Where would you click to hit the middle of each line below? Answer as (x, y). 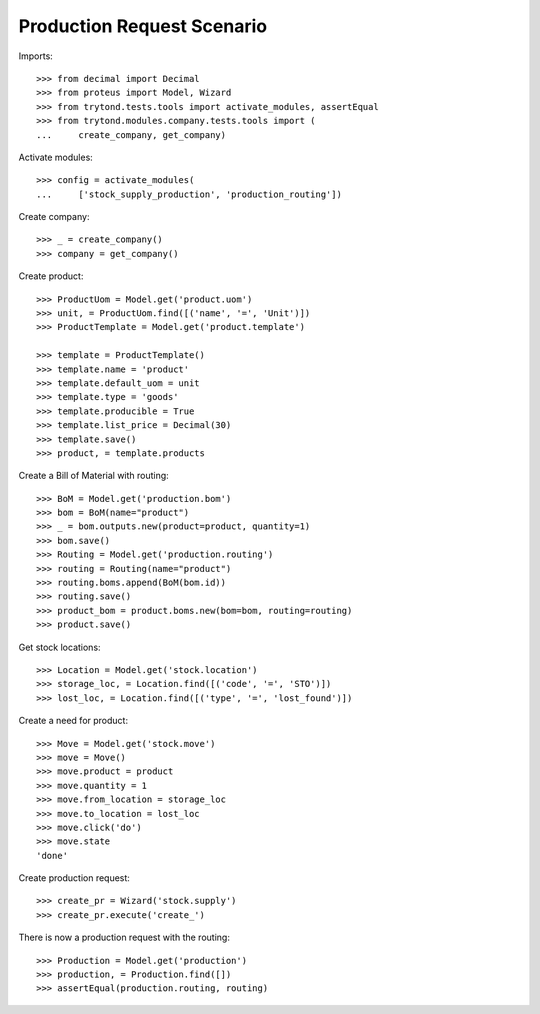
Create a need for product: (73, 721)
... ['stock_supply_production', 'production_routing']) (189, 194)
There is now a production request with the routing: (124, 937)
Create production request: (74, 878)
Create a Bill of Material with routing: (93, 476)
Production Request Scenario (143, 26)
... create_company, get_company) (131, 134)
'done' (52, 855)
